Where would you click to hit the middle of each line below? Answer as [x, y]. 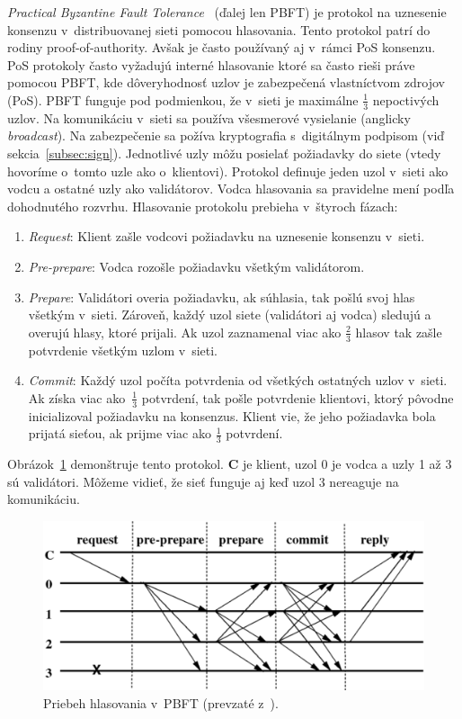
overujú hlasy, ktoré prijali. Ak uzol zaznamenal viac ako [185, 332]
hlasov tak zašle [399, 332]
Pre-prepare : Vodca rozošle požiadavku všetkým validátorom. [196, 266]
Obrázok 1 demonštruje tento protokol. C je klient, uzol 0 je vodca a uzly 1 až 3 [230, 463]
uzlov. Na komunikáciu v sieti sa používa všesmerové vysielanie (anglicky [209, 117]
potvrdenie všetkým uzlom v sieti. [123, 350]
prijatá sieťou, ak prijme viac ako [120, 433]
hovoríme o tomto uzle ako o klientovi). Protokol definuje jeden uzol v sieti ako [228, 171]
